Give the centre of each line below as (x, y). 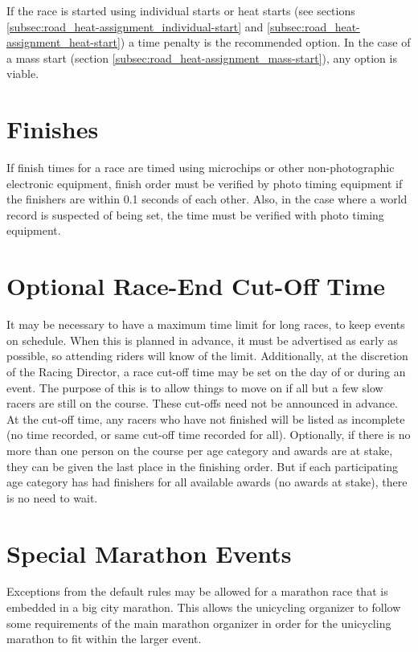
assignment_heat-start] (64, 42)
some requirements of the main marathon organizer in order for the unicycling (199, 623)
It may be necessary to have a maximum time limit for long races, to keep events (206, 324)
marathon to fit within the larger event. (104, 639)
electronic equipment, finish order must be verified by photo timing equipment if (205, 183)
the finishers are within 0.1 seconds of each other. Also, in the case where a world (207, 199)
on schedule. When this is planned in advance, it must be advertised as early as (202, 340)
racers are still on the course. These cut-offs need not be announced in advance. (202, 403)
